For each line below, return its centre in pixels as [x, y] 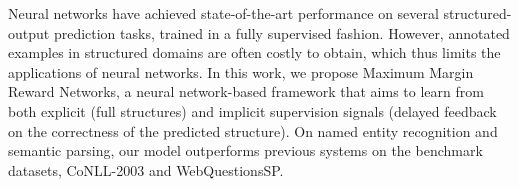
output [29, 32]
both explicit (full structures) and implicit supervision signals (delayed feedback [252, 110]
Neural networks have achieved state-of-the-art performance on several [223, 13]
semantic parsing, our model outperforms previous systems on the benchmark [245, 150]
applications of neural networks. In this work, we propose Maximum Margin [241, 71]
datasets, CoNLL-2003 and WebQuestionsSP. [146, 169]
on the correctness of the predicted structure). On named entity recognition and [253, 130]
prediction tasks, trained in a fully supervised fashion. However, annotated [281, 32]
